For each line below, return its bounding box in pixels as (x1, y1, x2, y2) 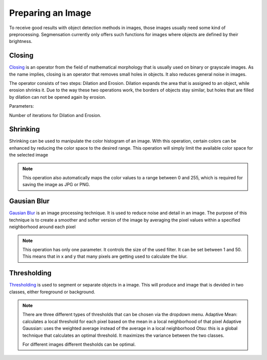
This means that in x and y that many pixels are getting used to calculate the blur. (22, 253, 188, 259)
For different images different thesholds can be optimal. (22, 341, 136, 347)
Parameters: (9, 103, 34, 109)
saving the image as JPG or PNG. (22, 182, 90, 188)
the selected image (9, 152, 48, 158)
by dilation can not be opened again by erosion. (9, 94, 106, 100)
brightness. (9, 39, 33, 44)
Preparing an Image (9, 7, 91, 18)
